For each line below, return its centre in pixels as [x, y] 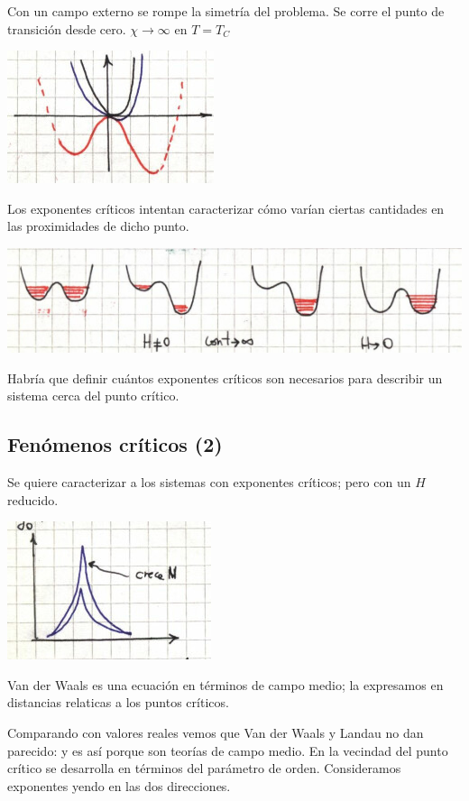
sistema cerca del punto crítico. [93, 396]
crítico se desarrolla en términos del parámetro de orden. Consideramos [204, 768]
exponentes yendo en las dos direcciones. [119, 785]
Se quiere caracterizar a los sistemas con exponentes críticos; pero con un [209, 482]
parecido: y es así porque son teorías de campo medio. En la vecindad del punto [228, 750]
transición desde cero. [67, 28]
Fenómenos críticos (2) [115, 444]
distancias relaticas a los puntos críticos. [118, 702]
